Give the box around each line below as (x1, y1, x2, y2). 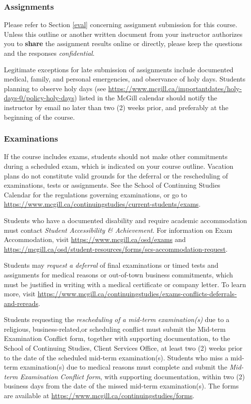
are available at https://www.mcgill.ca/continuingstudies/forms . (4, 390, 195, 401)
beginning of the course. (4, 112, 75, 122)
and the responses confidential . (4, 48, 95, 58)
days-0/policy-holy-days (4, 93, 75, 103)
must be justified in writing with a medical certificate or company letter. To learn (4, 279, 246, 289)
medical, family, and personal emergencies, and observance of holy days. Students (4, 74, 246, 84)
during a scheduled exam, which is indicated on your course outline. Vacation (4, 161, 234, 171)
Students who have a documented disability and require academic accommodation (4, 215, 247, 225)
